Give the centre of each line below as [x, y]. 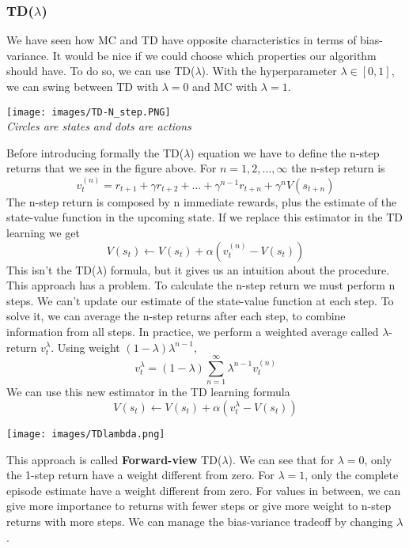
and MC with [225, 86]
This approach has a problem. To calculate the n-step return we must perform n [201, 285]
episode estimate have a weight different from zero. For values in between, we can [204, 490]
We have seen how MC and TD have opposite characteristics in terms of [182, 40]
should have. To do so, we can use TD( [101, 71]
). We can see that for [281, 459]
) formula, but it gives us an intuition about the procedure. [246, 269]
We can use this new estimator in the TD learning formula [148, 392]
